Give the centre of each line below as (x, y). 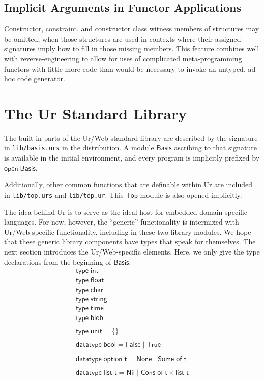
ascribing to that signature (216, 148)
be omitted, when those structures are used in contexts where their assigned (123, 38)
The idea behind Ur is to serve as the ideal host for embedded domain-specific (126, 212)
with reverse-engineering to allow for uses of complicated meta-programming (123, 58)
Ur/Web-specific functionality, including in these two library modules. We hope (128, 231)
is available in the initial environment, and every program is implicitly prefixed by (132, 158)
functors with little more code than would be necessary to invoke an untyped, (125, 68)
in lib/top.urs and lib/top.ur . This (64, 194)
